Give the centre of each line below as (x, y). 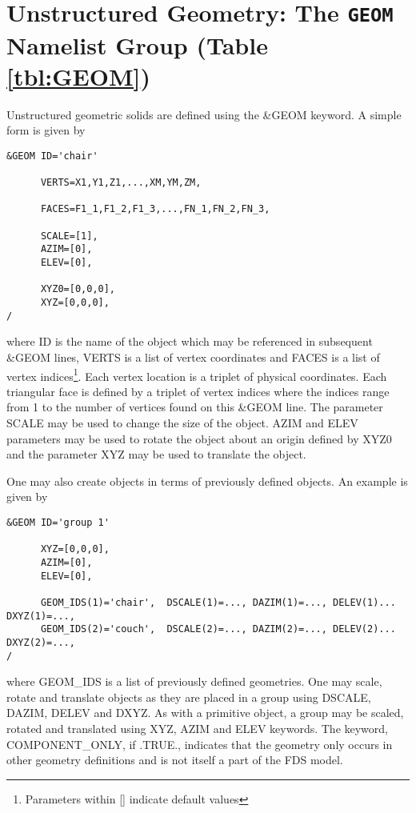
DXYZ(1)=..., (41, 616)
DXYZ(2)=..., (41, 642)
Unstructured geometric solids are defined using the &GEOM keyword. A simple (204, 114)
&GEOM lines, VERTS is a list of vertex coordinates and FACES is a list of (193, 356)
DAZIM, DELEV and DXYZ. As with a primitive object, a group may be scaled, (205, 713)
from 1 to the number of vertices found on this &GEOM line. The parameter (195, 407)
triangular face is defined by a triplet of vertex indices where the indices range (198, 391)
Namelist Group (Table (137, 44)
